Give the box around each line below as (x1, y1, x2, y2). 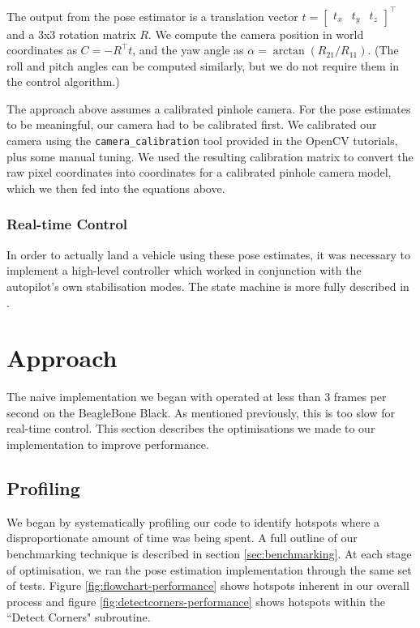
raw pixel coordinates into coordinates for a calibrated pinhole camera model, (6, 164, 392, 181)
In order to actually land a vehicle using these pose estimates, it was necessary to (6, 246, 411, 263)
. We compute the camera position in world (148, 25, 364, 42)
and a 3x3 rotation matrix (6, 25, 136, 42)
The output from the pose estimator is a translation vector (6, 7, 298, 24)
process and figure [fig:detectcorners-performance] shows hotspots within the (6, 592, 386, 609)
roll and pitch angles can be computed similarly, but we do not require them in (6, 57, 400, 74)
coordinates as (6, 41, 77, 58)
